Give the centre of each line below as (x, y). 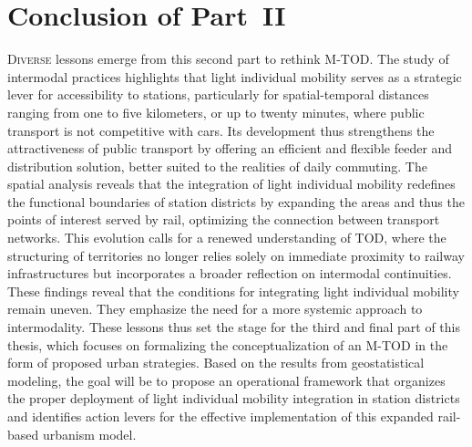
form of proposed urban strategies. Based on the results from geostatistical (216, 363)
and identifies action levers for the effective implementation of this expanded (221, 416)
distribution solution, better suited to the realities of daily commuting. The (217, 166)
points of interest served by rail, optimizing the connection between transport (224, 219)
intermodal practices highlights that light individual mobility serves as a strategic (235, 76)
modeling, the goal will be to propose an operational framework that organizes (226, 380)
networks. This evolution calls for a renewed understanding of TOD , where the (227, 238)
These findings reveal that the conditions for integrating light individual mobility (233, 291)
